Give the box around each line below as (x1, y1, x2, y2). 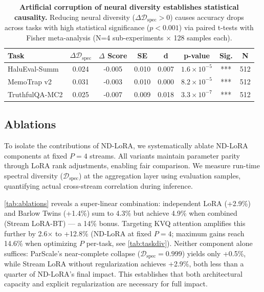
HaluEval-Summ (8, 63, 59, 74)
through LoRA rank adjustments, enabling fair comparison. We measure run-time (4, 160, 260, 171)
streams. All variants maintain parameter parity (90, 150, 240, 161)
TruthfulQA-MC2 (8, 88, 63, 99)
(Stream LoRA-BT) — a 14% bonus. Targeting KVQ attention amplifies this (4, 217, 246, 228)
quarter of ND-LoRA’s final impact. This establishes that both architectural (4, 268, 243, 279)
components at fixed (4, 150, 68, 161)
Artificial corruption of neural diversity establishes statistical (19, 2, 239, 12)
